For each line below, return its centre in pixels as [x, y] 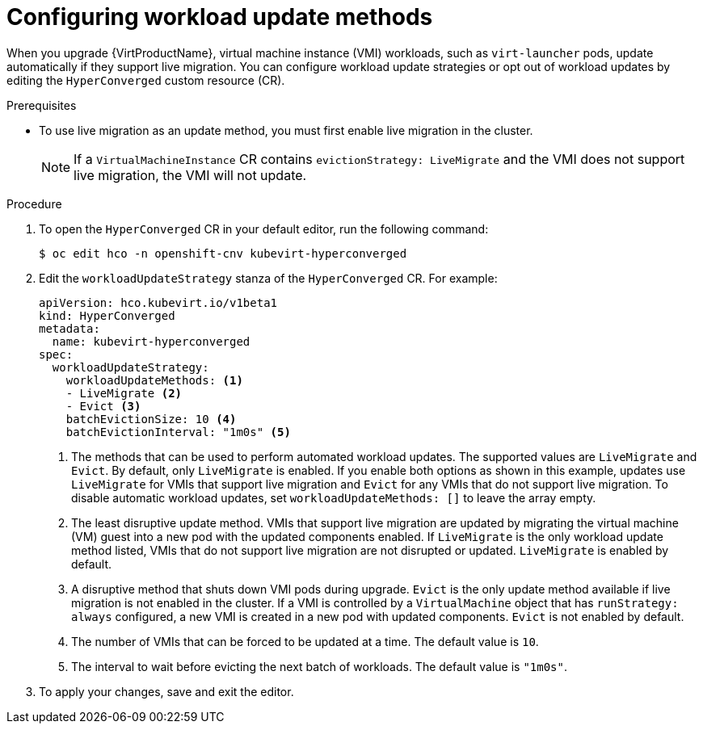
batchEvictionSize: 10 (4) [151, 419]
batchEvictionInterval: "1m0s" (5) [178, 432]
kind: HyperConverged [107, 315]
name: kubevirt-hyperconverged [151, 341]
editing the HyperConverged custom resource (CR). [146, 80]
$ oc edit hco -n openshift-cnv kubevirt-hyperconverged [223, 253]
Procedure [34, 203]
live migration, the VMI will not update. [190, 175]
